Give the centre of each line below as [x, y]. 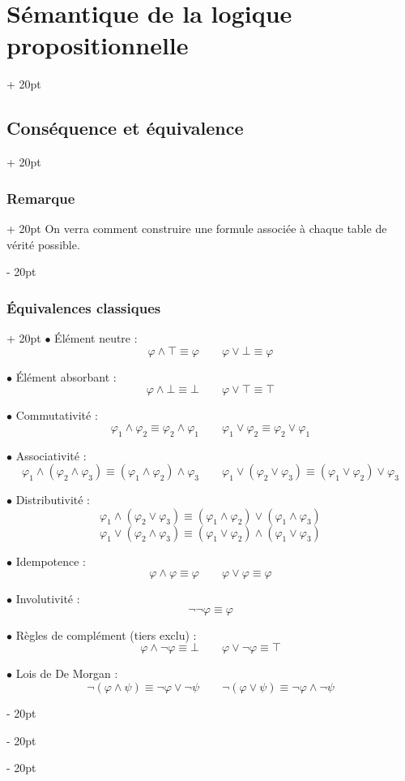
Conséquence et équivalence [125, 128]
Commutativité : [57, 415]
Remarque [41, 198]
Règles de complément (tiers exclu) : [106, 634]
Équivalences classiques [84, 307]
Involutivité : [48, 599]
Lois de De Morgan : [67, 673]
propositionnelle [98, 45]
